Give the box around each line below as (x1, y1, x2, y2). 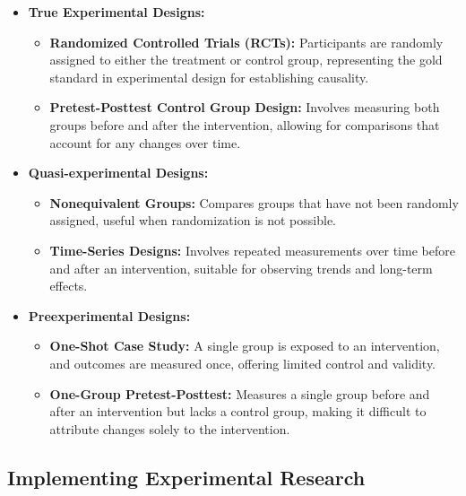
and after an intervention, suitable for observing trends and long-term (49, 258, 433, 277)
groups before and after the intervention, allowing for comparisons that (49, 115, 440, 134)
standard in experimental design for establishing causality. (49, 67, 369, 86)
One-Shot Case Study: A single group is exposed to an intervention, (49, 336, 440, 355)
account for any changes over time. (49, 133, 241, 152)
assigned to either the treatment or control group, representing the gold (49, 50, 443, 69)
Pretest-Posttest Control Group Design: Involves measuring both (49, 98, 440, 117)
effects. (49, 276, 88, 295)
